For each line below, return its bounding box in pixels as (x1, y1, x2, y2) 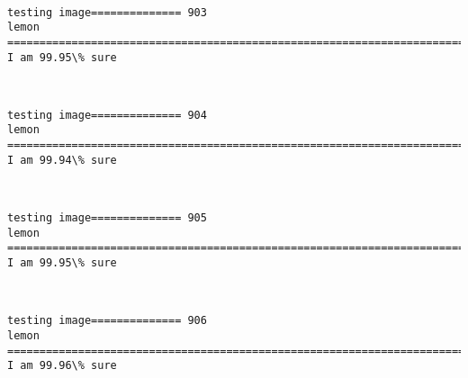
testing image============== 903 (7, 5, 207, 19)
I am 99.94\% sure (7, 153, 117, 166)
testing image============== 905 (7, 211, 207, 225)
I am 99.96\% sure (7, 359, 117, 373)
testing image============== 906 (7, 314, 207, 328)
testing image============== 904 (7, 108, 207, 121)
